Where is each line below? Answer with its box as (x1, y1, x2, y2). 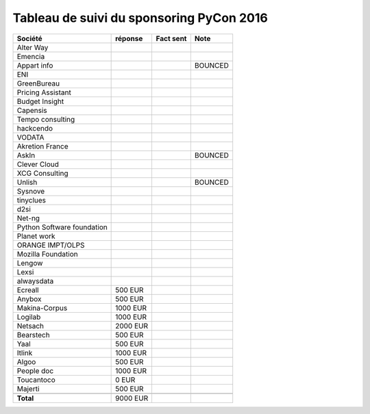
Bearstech (16, 330, 51, 339)
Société (16, 34, 42, 43)
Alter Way (16, 42, 49, 52)
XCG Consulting (16, 168, 69, 178)
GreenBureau (16, 79, 60, 88)
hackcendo (16, 123, 53, 133)
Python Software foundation (16, 222, 108, 232)
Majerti (16, 384, 40, 393)
